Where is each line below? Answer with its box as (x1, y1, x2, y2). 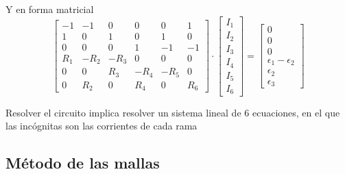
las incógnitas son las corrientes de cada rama (5, 119, 198, 133)
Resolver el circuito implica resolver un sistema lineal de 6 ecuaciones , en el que (5, 105, 340, 119)
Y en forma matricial (5, 2, 94, 16)
